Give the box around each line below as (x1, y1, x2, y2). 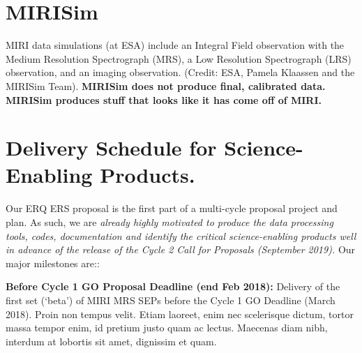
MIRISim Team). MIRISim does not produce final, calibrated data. (6, 78, 326, 93)
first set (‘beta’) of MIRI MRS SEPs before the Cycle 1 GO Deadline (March (6, 292, 335, 307)
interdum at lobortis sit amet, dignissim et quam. (6, 333, 217, 348)
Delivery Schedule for (6, 133, 217, 162)
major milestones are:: (6, 255, 100, 270)
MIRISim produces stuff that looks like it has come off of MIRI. (6, 92, 322, 107)
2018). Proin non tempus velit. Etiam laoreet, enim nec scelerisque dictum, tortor (6, 306, 354, 321)
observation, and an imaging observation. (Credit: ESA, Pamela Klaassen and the (6, 65, 355, 80)
